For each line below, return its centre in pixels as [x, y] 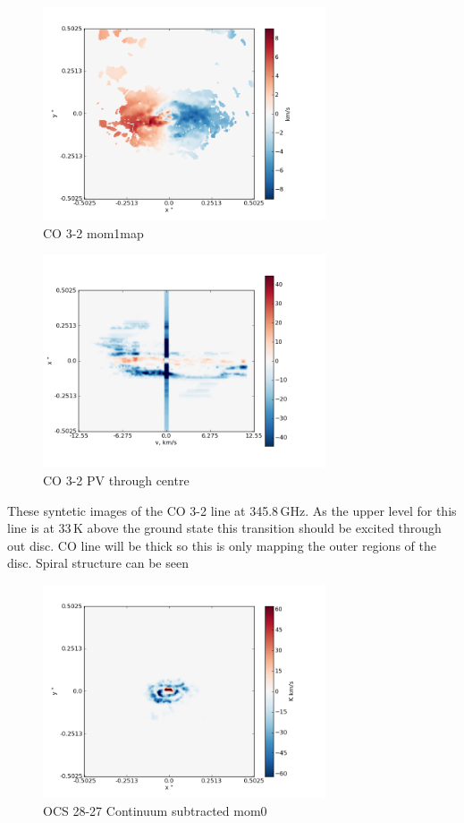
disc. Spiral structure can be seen [98, 563]
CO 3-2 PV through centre [116, 480]
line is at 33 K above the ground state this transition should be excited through [224, 528]
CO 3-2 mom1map [93, 232]
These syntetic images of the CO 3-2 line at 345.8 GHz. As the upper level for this [232, 510]
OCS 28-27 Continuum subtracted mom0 [155, 810]
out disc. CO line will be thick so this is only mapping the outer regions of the [222, 545]
